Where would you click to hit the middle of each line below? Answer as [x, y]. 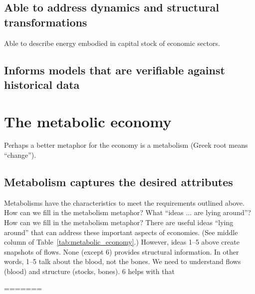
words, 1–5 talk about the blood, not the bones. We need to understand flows [123, 261]
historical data [42, 84]
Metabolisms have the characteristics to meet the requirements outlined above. [124, 202]
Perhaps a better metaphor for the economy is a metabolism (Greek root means [126, 145]
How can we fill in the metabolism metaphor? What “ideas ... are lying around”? [127, 212]
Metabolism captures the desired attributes [119, 182]
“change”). [20, 155]
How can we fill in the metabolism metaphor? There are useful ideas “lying [119, 222]
